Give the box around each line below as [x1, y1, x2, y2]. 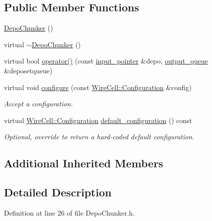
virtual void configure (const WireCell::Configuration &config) [4, 82, 192, 92]
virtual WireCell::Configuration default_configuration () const [4, 115, 192, 125]
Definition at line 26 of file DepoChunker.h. [4, 207, 135, 218]
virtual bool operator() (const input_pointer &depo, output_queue [4, 56, 208, 66]
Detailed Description [4, 185, 112, 200]
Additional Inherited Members [4, 156, 163, 171]
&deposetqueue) [4, 65, 53, 75]
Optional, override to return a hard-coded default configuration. [4, 131, 195, 142]
